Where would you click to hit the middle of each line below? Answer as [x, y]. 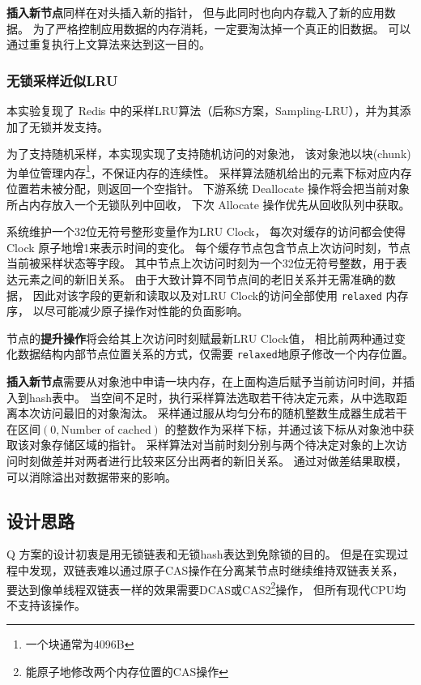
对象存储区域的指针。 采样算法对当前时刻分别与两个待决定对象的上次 [212, 445]
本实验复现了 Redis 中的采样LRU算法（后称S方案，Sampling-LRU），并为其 [203, 110]
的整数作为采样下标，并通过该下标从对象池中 [284, 428]
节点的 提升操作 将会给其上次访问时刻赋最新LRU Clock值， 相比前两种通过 [201, 338]
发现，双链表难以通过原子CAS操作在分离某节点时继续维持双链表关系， [216, 570]
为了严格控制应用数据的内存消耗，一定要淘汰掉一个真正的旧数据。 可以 [222, 28]
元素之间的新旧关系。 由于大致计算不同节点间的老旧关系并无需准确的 [201, 279]
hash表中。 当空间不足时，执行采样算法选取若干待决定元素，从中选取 [212, 397]
